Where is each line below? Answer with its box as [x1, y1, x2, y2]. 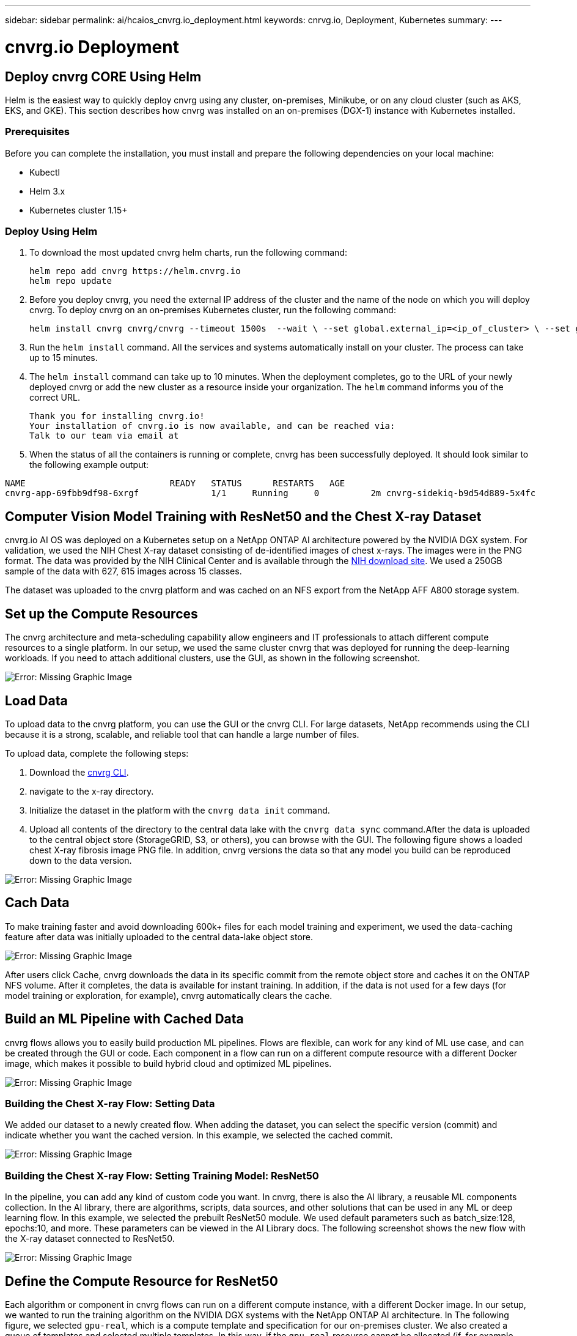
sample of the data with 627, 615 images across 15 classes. [5, 566, 242, 577]
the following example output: [29, 459, 149, 470]
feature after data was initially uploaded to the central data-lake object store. [5, 931, 314, 942]
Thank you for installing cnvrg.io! [29, 411, 205, 421]
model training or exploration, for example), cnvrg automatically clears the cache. [5, 990, 333, 1001]
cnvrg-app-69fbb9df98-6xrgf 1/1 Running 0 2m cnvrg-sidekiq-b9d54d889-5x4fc [5, 488, 536, 499]
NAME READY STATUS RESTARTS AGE [5, 478, 345, 489]
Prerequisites [5, 125, 70, 138]
